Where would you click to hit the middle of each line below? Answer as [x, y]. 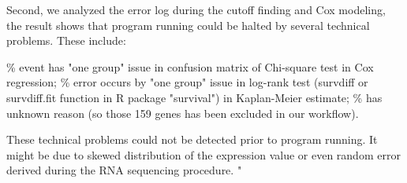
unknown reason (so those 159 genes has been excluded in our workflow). [183, 113]
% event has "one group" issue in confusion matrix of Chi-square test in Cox [190, 66]
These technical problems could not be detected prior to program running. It [192, 139]
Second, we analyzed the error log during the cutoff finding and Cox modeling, [196, 9]
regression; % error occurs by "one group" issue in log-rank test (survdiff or [187, 82]
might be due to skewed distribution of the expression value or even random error [203, 154]
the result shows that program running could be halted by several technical [188, 25]
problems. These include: [66, 40]
